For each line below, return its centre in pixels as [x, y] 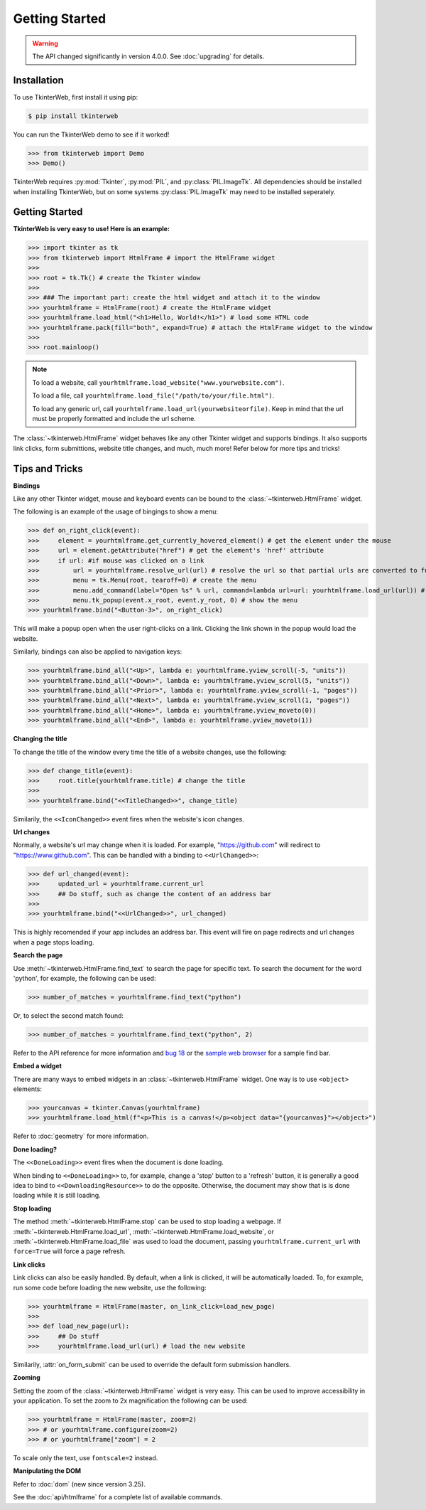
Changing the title [40, 739]
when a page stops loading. [54, 942]
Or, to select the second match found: [69, 1015]
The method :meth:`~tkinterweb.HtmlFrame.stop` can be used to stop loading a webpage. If [147, 1222]
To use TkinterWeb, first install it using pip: [76, 97]
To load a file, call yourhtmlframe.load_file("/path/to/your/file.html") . [153, 395]
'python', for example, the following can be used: [84, 978]
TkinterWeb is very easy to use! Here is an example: [92, 229]
